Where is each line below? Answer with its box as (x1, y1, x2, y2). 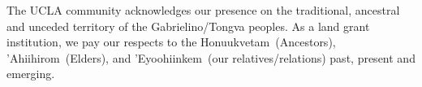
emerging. (6, 65, 55, 82)
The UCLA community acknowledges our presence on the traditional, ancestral (6, 2, 400, 18)
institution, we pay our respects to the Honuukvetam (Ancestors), (6, 33, 336, 50)
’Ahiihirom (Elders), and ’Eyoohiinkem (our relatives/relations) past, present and (6, 49, 416, 66)
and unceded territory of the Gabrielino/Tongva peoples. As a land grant (6, 17, 370, 34)
